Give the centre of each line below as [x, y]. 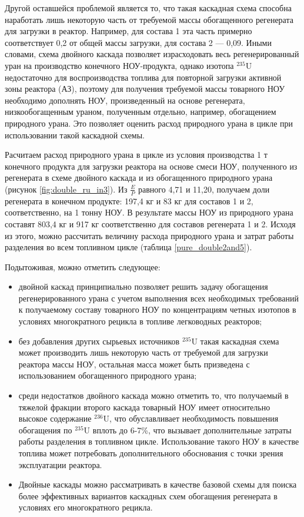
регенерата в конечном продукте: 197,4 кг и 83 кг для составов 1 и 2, [129, 200]
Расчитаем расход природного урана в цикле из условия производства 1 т [136, 155]
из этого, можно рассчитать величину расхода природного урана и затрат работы [149, 235]
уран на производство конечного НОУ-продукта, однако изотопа [119, 65]
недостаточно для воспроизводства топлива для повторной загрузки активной [143, 77]
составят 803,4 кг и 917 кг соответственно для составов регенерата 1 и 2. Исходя [150, 223]
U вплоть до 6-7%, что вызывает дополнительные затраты [188, 430]
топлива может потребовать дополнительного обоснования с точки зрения [151, 453]
